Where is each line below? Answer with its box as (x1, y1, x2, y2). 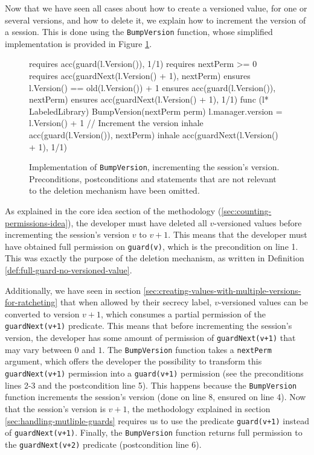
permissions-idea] (5, 216, 68, 229)
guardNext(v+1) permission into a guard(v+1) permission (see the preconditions (5, 367, 304, 379)
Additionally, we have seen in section (5, 284, 141, 296)
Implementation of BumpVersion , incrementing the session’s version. (29, 161, 280, 173)
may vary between (5, 343, 72, 355)
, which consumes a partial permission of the (101, 307, 266, 320)
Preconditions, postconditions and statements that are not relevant (29, 172, 277, 185)
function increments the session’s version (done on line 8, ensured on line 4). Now (5, 390, 306, 403)
